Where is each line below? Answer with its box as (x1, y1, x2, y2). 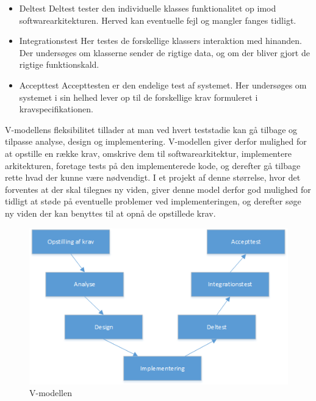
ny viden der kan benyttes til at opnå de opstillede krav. (5, 206, 216, 219)
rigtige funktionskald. (19, 58, 99, 71)
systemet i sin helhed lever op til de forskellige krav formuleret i (19, 90, 258, 103)
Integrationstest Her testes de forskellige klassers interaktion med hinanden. (19, 34, 302, 47)
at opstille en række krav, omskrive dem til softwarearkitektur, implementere (5, 146, 292, 159)
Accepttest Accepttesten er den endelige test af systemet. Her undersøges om (19, 78, 307, 91)
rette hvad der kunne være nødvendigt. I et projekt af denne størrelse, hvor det (5, 171, 301, 184)
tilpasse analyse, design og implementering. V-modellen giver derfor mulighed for (5, 135, 307, 148)
